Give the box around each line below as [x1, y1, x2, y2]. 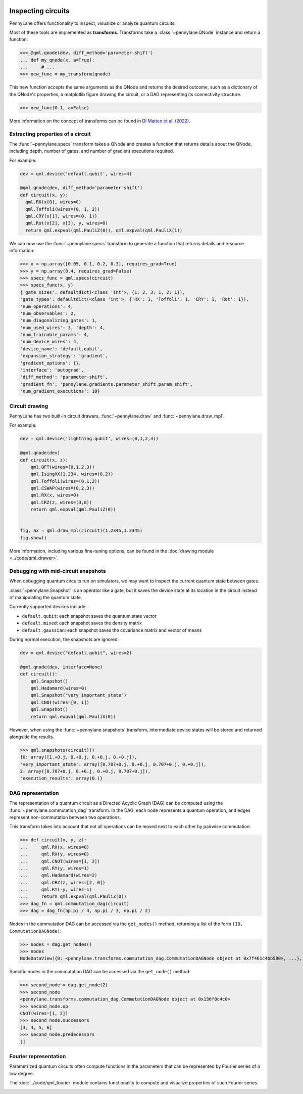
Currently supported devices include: [9, 604, 87, 610]
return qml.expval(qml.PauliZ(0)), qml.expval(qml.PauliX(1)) [25, 227, 183, 233]
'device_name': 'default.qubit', [20, 346, 103, 351]
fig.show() [20, 535, 47, 540]
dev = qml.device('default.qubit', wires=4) [20, 171, 132, 176]
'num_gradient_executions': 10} [20, 388, 100, 394]
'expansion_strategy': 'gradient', [20, 353, 108, 359]
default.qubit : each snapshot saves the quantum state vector [22, 613, 157, 619]
